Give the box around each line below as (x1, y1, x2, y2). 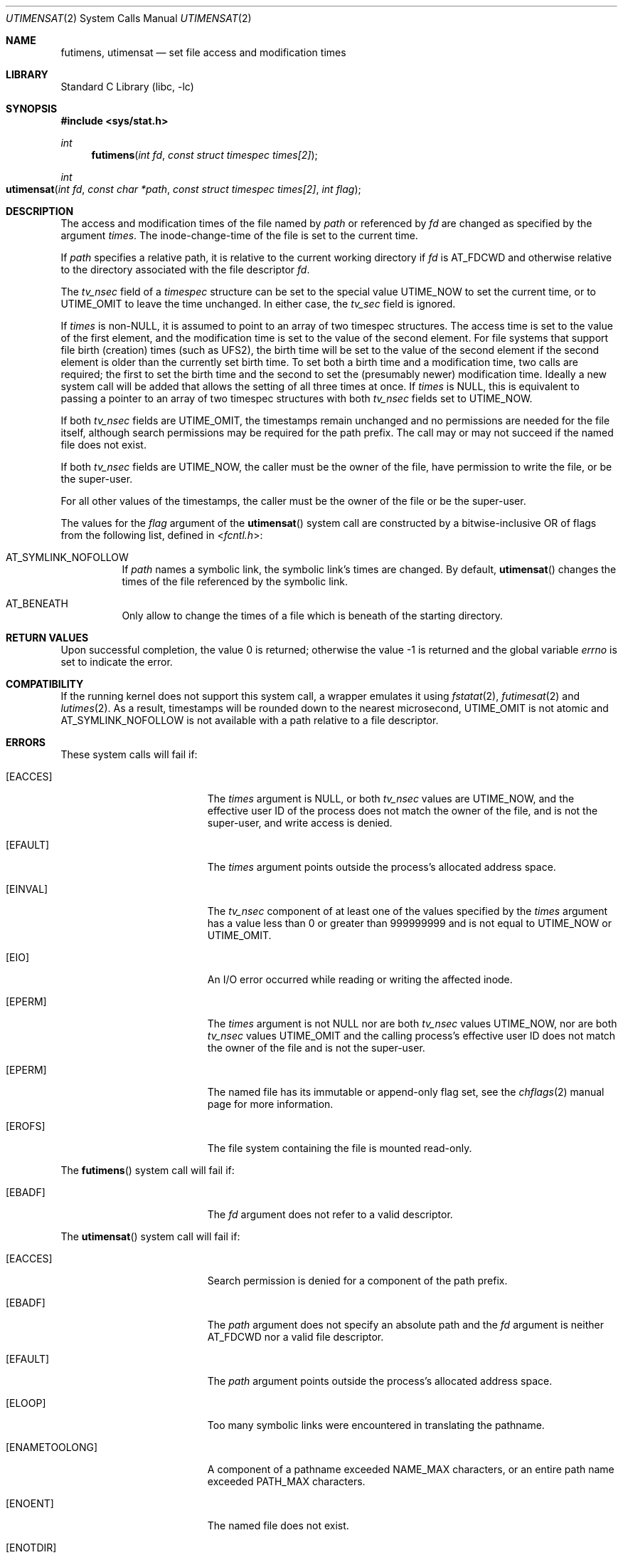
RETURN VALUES (6, 632, 89, 644)
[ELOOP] (6, 1397, 46, 1409)
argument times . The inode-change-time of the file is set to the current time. (60, 229, 418, 241)
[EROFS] (6, 1120, 46, 1132)
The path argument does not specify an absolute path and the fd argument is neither (207, 1319, 604, 1331)
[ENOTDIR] (6, 1541, 57, 1554)
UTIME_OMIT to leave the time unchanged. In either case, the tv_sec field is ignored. (60, 298, 456, 310)
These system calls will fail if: (60, 748, 198, 760)
